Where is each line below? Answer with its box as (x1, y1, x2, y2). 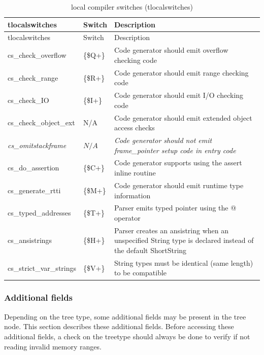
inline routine (114, 167, 156, 178)
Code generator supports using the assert (114, 157, 242, 168)
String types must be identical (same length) (114, 257, 253, 268)
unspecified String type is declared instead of (114, 235, 254, 245)
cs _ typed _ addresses (8, 207, 71, 218)
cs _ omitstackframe (8, 139, 67, 150)
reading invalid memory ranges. (4, 341, 102, 351)
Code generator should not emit (114, 135, 212, 146)
